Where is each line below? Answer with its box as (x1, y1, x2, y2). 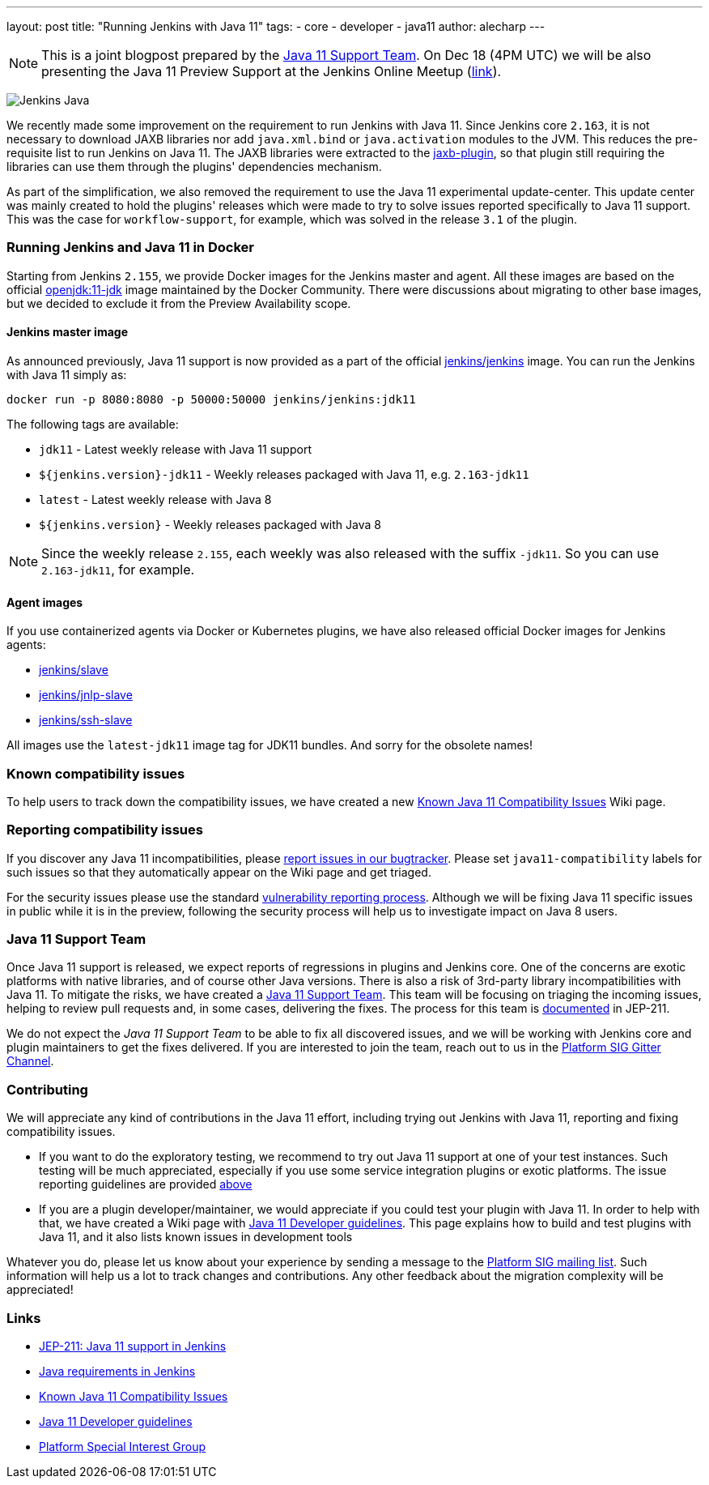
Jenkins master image (6, 325, 129, 339)
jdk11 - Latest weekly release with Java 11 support (39, 442, 312, 456)
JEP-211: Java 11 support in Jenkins (39, 1338, 227, 1353)
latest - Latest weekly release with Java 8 (39, 492, 272, 506)
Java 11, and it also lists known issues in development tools (39, 1230, 353, 1244)
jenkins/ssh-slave (39, 713, 133, 728)
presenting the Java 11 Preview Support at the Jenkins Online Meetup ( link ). (41, 63, 502, 79)
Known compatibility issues (6, 765, 185, 782)
